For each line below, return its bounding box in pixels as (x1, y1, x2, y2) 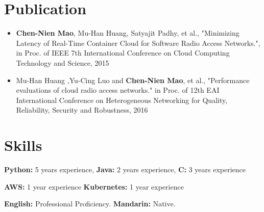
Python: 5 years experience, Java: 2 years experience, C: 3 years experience (4, 164, 246, 174)
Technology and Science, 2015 (16, 57, 109, 68)
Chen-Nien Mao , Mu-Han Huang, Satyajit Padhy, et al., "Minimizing (16, 28, 239, 38)
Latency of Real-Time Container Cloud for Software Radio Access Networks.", (16, 37, 260, 48)
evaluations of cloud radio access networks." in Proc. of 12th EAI (16, 85, 220, 95)
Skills (4, 135, 42, 155)
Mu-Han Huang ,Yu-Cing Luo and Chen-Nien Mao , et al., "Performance (16, 74, 250, 85)
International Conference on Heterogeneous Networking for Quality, (16, 94, 228, 105)
